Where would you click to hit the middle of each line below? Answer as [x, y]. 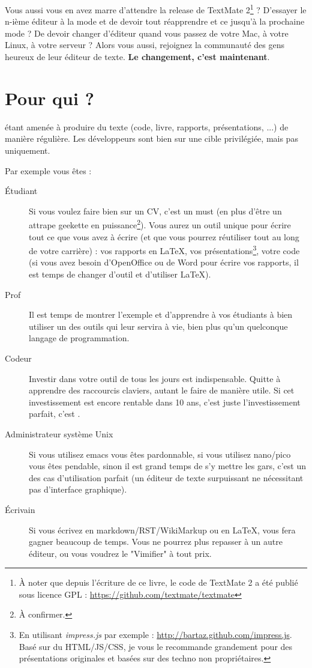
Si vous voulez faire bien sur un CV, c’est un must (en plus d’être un [155, 211]
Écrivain [20, 509]
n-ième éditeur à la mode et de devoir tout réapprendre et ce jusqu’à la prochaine [155, 21]
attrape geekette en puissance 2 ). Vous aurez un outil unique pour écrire [160, 224]
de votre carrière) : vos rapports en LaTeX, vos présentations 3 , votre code [164, 250]
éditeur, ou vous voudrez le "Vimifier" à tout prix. [120, 553]
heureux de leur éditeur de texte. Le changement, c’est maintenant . [137, 57]
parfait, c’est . [55, 414]
